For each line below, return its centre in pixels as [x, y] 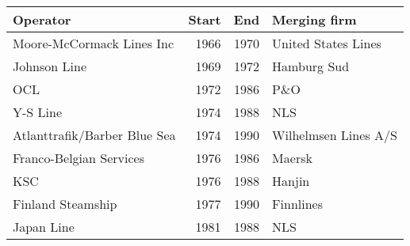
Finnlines [297, 204]
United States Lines [327, 43]
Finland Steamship [65, 204]
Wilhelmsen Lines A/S [335, 135]
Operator [42, 19]
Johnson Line [50, 66]
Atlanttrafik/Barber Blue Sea [94, 135]
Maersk [292, 158]
